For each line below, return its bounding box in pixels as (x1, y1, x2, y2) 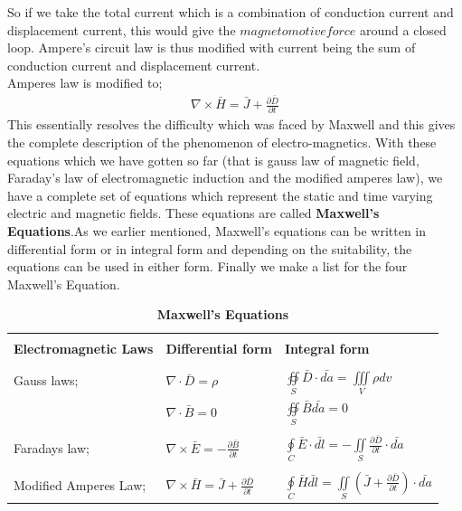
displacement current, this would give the (7, 20, 236, 39)
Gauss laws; (14, 371, 79, 390)
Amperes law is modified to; (7, 73, 163, 92)
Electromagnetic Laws (14, 339, 154, 358)
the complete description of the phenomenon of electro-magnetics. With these (7, 132, 437, 151)
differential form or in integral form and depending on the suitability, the (7, 239, 412, 258)
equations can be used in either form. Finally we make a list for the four (7, 257, 408, 276)
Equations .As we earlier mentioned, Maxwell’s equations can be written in (7, 221, 427, 240)
